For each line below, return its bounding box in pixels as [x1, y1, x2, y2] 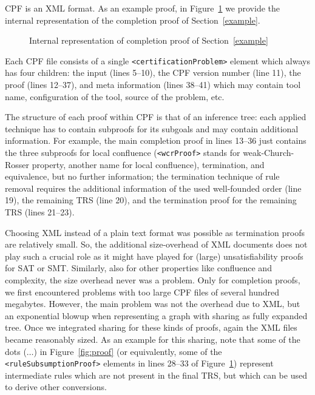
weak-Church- [243, 146, 294, 158]
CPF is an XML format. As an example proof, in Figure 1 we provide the [5, 2, 280, 14]
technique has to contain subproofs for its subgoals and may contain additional [5, 122, 299, 135]
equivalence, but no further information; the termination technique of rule [5, 170, 280, 183]
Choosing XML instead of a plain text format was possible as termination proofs [5, 226, 305, 238]
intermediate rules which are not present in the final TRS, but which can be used [5, 368, 307, 381]
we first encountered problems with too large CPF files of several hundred [5, 285, 280, 298]
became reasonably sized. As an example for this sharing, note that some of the [5, 333, 300, 345]
